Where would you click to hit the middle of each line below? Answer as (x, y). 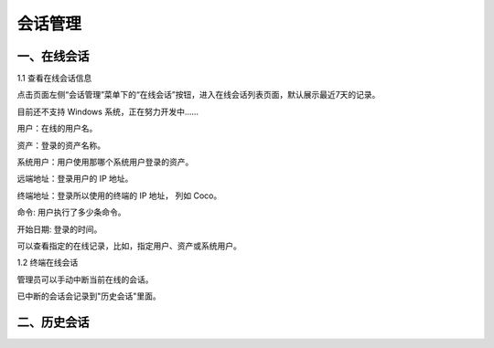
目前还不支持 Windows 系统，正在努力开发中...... (108, 111)
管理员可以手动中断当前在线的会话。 (85, 279)
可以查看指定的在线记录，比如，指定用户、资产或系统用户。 (129, 246)
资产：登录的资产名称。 (61, 145)
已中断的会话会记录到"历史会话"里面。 (89, 296)
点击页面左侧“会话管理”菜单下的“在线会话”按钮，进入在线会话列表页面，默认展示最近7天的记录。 (199, 95)
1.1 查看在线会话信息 (54, 79)
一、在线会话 (53, 56)
